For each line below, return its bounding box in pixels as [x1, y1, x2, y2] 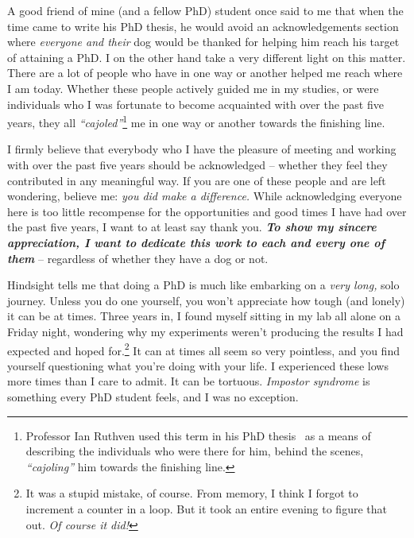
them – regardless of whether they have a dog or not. [7, 250, 269, 266]
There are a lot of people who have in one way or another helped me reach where [7, 64, 403, 81]
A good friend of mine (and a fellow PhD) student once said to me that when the [7, 2, 404, 18]
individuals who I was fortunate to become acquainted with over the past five [7, 95, 384, 112]
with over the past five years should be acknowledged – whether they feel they [7, 157, 388, 172]
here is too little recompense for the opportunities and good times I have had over [7, 203, 407, 219]
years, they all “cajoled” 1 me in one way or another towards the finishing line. [7, 112, 385, 130]
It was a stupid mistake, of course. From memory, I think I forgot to [25, 485, 358, 501]
